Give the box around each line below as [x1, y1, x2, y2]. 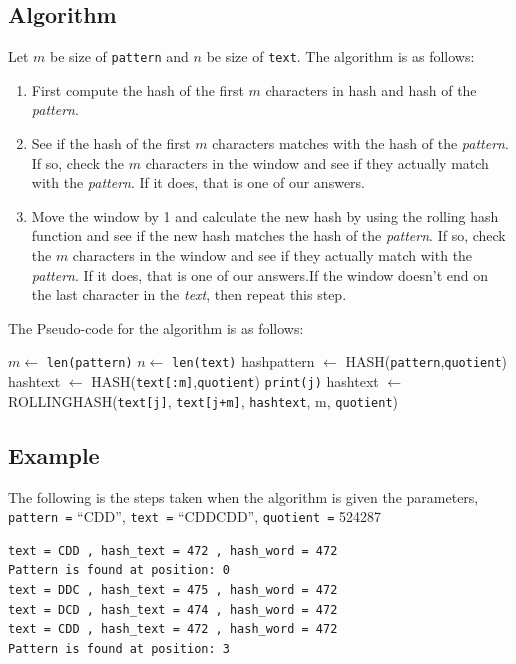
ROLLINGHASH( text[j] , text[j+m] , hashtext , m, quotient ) [8, 390, 399, 411]
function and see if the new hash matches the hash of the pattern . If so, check [31, 225, 506, 246]
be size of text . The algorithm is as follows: [206, 46, 475, 67]
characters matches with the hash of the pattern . [212, 133, 509, 154]
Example [8, 439, 100, 470]
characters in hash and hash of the [265, 79, 477, 100]
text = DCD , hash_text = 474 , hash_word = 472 [8, 602, 338, 617]
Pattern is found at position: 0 [8, 563, 230, 578]
